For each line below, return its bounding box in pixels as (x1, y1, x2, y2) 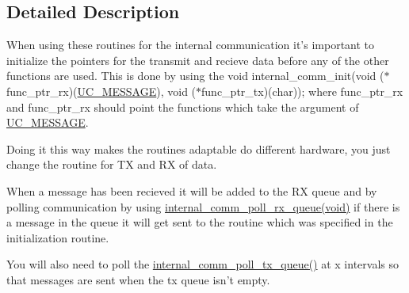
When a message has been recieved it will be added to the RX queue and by (6, 182, 377, 199)
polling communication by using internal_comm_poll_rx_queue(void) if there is (6, 198, 400, 215)
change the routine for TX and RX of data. (6, 156, 217, 173)
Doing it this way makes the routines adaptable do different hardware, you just (6, 140, 391, 157)
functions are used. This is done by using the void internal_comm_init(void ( (6, 67, 384, 84)
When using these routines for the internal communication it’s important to (6, 36, 375, 53)
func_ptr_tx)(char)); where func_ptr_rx (201, 82, 403, 99)
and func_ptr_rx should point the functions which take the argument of (6, 98, 359, 115)
